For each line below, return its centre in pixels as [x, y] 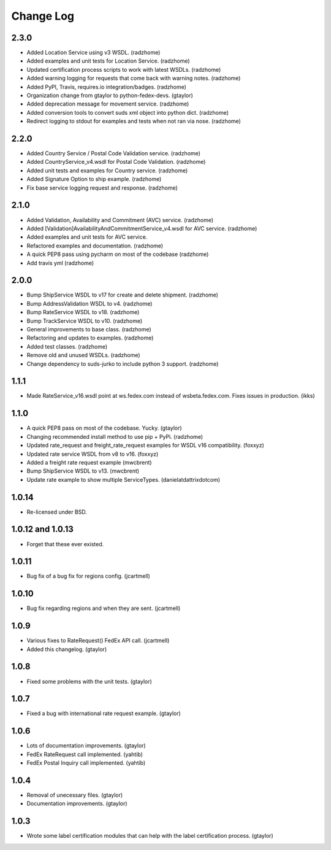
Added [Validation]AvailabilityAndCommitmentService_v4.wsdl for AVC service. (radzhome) [142, 228]
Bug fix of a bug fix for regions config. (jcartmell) [88, 576]
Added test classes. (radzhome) [67, 346]
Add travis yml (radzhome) [60, 263]
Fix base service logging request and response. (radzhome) [102, 188]
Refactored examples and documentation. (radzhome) [95, 245]
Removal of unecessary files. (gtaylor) [75, 795]
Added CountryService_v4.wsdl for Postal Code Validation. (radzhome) [116, 162]
